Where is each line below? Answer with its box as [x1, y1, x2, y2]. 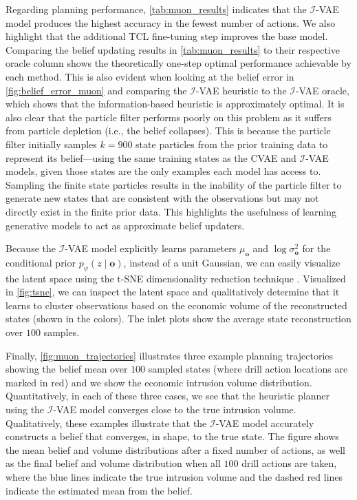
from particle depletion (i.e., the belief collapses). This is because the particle [6, 123, 331, 138]
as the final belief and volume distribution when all [6, 456, 221, 470]
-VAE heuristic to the [195, 83, 287, 97]
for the [302, 241, 331, 256]
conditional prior [6, 255, 76, 269]
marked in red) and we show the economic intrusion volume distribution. [6, 375, 312, 389]
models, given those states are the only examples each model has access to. [6, 164, 321, 178]
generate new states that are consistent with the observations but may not [6, 191, 319, 205]
